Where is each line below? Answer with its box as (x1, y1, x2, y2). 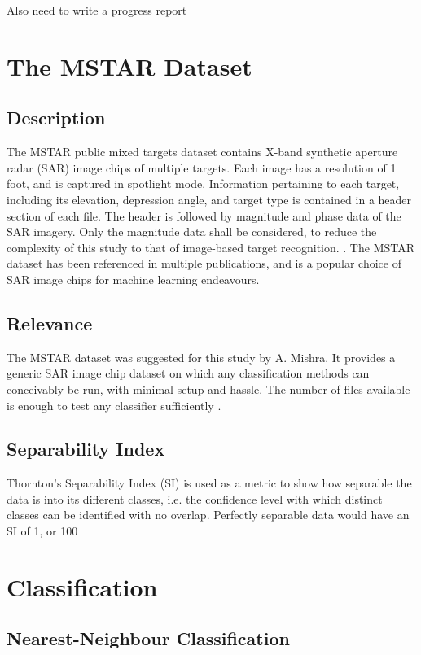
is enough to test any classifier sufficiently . (7, 396, 221, 413)
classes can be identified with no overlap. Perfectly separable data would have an (7, 506, 410, 523)
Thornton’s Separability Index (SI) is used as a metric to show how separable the (7, 474, 412, 491)
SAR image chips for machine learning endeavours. (7, 270, 260, 287)
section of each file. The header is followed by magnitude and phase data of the (7, 207, 401, 224)
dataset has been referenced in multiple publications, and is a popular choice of (7, 255, 401, 272)
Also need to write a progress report (7, 2, 187, 18)
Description (7, 105, 106, 130)
